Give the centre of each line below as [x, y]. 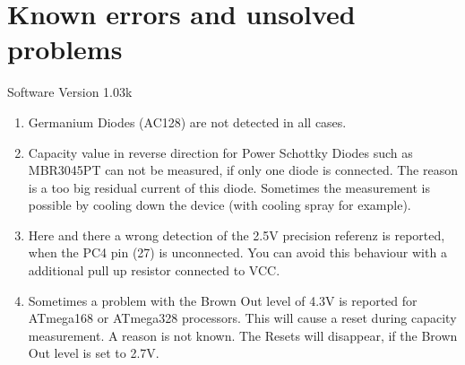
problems [65, 49]
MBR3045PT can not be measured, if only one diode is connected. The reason [243, 170]
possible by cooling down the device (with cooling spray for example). [220, 205]
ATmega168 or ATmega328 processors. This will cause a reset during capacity [242, 318]
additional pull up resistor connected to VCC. [154, 270]
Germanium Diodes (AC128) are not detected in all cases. [187, 122]
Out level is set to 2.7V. [94, 353]
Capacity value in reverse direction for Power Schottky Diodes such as [220, 152]
